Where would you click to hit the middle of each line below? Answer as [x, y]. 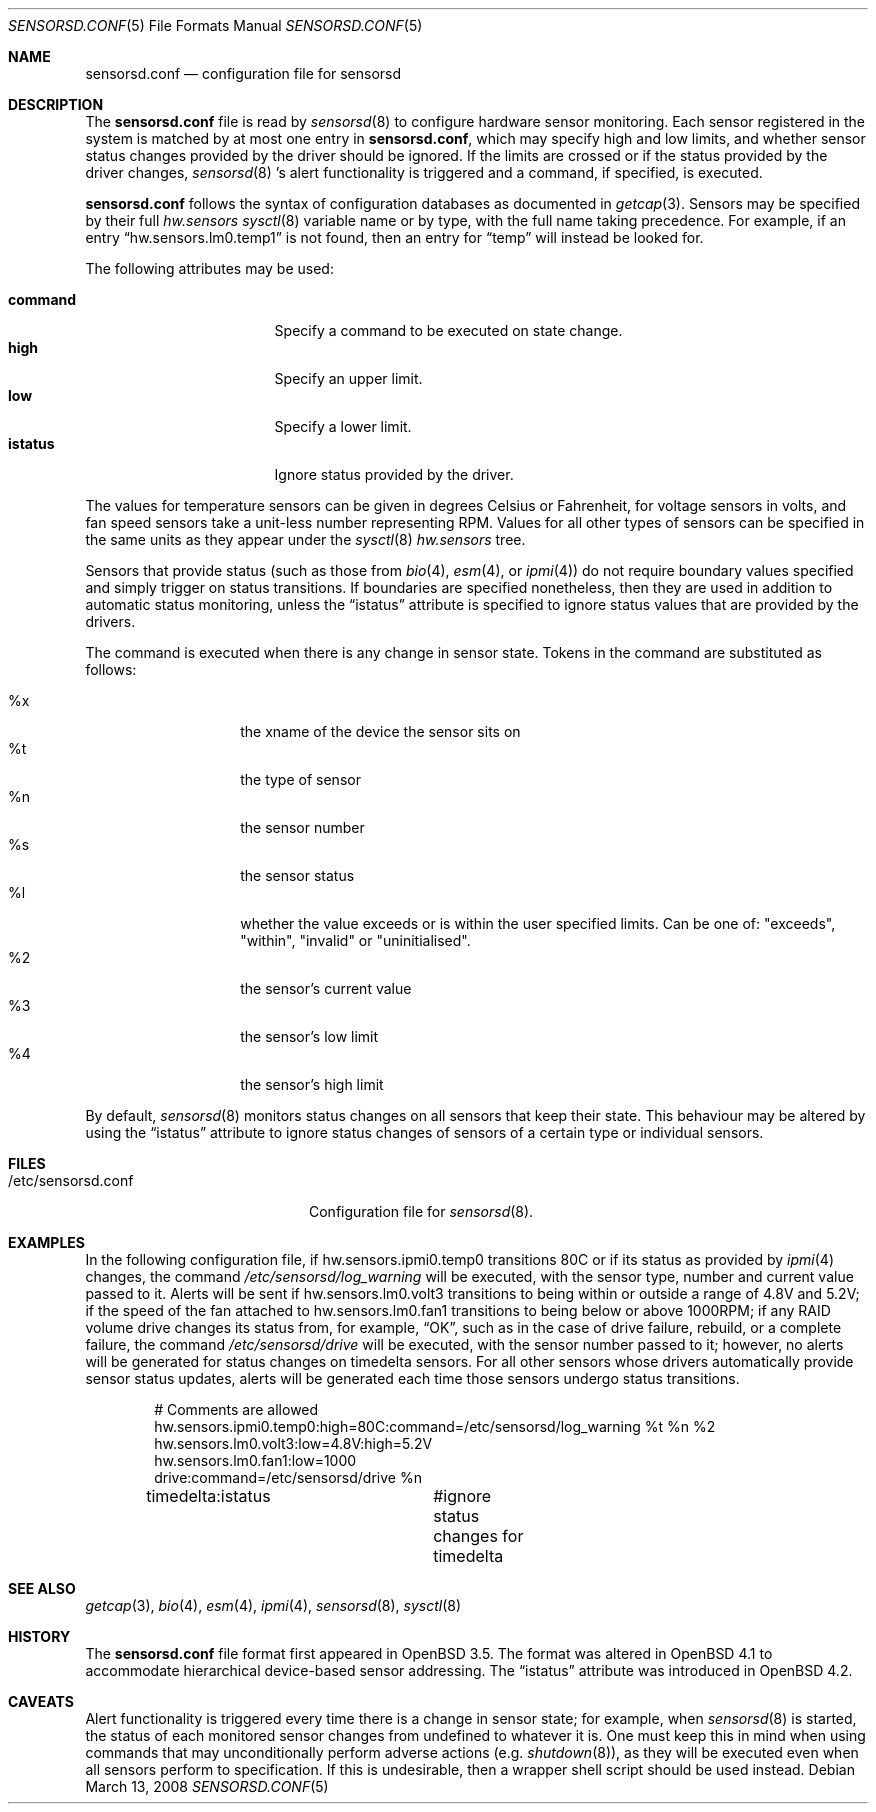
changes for [478, 1536]
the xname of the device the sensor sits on [380, 731]
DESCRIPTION [56, 104]
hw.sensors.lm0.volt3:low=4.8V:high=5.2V [293, 1443]
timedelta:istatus [208, 1496]
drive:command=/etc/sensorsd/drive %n [288, 1477]
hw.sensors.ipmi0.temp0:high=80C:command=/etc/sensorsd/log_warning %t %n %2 [435, 1426]
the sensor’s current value [326, 988]
